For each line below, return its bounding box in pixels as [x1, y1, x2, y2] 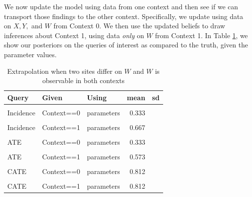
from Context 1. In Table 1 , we [155, 30, 248, 40]
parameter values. [4, 49, 57, 59]
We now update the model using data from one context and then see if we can [4, 1, 238, 11]
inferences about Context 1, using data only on [4, 30, 144, 40]
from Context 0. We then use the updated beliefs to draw [53, 21, 225, 31]
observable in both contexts [42, 75, 125, 86]
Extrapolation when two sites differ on [7, 66, 122, 76]
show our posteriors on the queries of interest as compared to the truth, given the [4, 40, 248, 50]
